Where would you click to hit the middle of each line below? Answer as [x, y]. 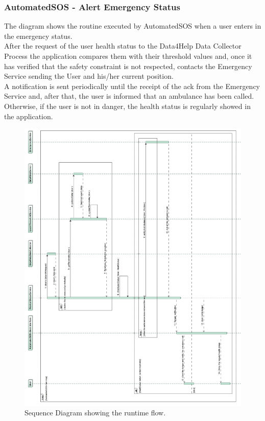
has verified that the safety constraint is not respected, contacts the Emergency [128, 66]
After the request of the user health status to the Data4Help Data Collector [123, 46]
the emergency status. [38, 36]
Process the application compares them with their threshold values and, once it [128, 56]
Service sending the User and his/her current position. [89, 76]
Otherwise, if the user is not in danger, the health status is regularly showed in [127, 106]
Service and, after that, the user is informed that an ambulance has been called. [129, 96]
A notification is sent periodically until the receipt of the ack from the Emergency [132, 86]
